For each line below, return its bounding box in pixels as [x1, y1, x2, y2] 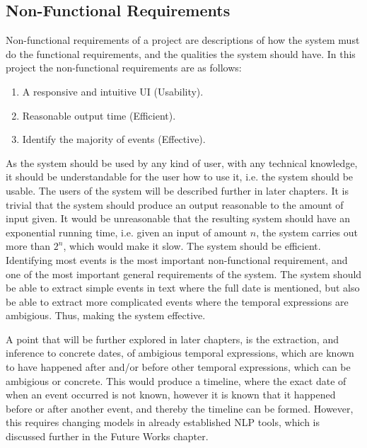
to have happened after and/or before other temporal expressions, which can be [6, 360, 351, 374]
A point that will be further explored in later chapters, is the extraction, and [6, 331, 339, 346]
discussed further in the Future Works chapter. [6, 429, 209, 444]
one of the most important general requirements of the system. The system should [6, 266, 362, 281]
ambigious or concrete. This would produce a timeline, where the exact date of [6, 373, 346, 388]
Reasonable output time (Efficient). [22, 108, 176, 122]
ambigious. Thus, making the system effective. [6, 308, 206, 323]
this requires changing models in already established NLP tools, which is [6, 415, 320, 430]
